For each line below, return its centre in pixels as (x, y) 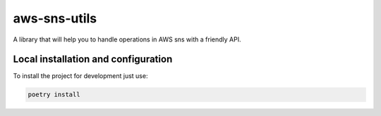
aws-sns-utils (55, 18)
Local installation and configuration (93, 59)
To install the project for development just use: (80, 76)
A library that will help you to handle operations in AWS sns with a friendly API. (127, 39)
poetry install (54, 95)
